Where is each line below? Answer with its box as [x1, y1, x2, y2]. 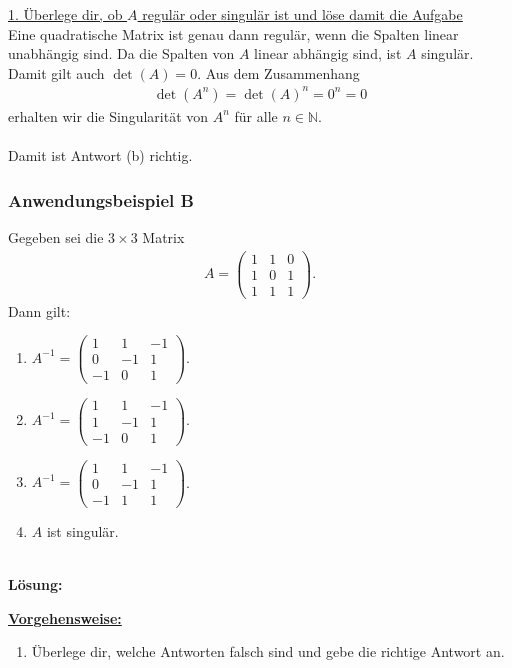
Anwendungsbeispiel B [8, 187, 194, 212]
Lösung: [8, 573, 63, 594]
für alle [234, 105, 278, 126]
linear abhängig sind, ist [254, 43, 402, 64]
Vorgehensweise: [8, 607, 122, 628]
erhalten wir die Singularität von [8, 105, 209, 126]
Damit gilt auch [8, 62, 105, 83]
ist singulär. [46, 520, 119, 541]
